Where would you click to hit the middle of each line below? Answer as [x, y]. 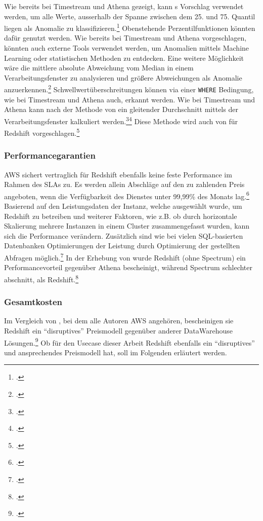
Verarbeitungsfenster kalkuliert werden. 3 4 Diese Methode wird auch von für [121, 120]
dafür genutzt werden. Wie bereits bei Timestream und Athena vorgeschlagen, [125, 38]
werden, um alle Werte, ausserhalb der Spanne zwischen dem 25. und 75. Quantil [130, 16]
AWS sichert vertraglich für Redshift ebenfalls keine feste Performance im [118, 174]
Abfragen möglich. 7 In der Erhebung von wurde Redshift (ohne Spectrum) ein [125, 257]
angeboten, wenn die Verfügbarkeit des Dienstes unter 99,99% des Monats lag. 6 [127, 195]
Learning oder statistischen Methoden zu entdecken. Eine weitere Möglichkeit [124, 58]
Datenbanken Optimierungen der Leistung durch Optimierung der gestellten [122, 246]
